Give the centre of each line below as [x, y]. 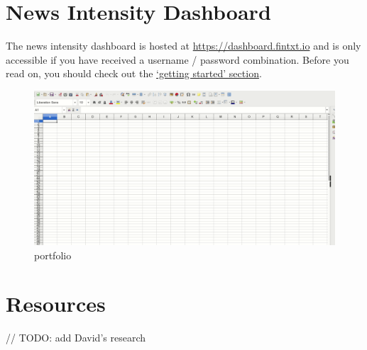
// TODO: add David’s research [76, 338]
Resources [56, 304]
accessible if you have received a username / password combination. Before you [177, 59]
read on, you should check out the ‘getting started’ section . [134, 73]
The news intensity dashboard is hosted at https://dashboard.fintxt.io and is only [183, 46]
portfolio [53, 255]
